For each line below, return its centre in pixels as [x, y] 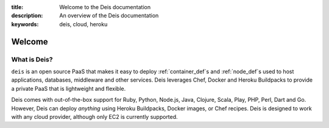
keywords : [25, 24]
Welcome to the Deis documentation [105, 7]
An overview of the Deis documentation [109, 16]
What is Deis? [32, 59]
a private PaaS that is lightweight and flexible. [69, 88]
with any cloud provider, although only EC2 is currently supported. [94, 116]
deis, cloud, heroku [83, 24]
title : [17, 7]
